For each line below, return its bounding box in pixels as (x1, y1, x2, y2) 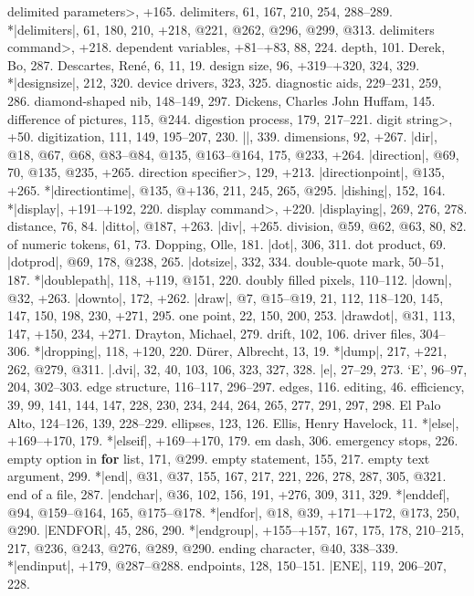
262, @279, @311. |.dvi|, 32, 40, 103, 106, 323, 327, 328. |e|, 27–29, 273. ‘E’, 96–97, (7, 359, 468, 378)
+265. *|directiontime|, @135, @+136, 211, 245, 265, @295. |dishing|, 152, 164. (7, 180, 446, 199)
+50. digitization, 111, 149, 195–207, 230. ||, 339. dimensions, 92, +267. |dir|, (7, 127, 437, 146)
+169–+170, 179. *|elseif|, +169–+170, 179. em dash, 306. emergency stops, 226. (7, 431, 458, 450)
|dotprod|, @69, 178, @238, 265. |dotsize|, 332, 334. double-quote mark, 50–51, (7, 252, 445, 271)
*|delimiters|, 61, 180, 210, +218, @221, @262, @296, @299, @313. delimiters (7, 19, 435, 38)
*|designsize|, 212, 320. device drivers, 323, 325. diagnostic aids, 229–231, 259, (7, 73, 442, 92)
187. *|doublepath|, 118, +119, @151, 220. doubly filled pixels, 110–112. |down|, (7, 269, 452, 288)
